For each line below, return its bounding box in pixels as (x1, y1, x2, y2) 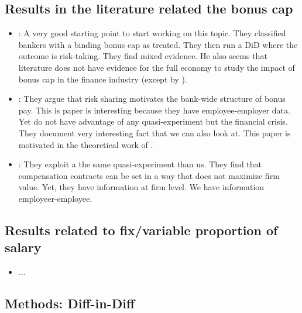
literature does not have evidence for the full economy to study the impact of (18, 61, 295, 73)
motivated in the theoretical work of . (18, 138, 153, 150)
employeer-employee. (18, 192, 92, 204)
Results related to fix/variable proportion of (5, 221, 278, 239)
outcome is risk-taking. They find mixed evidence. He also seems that (18, 50, 267, 62)
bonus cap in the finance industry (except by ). (18, 73, 187, 85)
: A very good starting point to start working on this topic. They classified (18, 27, 286, 39)
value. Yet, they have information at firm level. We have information (18, 181, 265, 193)
